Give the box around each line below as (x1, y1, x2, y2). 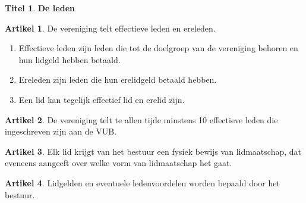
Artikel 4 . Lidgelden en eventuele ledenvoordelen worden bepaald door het (5, 176, 280, 189)
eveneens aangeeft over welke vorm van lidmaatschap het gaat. (5, 157, 232, 169)
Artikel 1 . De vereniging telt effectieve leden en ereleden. (5, 21, 216, 34)
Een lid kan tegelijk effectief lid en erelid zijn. (18, 93, 185, 105)
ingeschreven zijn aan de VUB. (5, 125, 117, 138)
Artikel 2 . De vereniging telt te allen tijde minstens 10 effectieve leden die (5, 113, 278, 126)
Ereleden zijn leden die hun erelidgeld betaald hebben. (18, 73, 217, 86)
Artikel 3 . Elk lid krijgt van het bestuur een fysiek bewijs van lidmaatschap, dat (5, 145, 302, 157)
